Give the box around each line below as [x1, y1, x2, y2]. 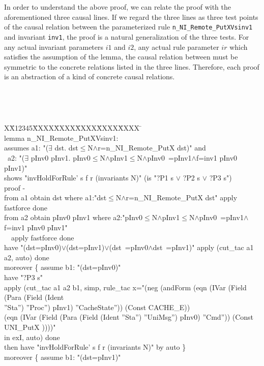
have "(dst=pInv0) [4, 242, 62, 253]
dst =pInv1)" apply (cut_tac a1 [153, 242, 254, 253]
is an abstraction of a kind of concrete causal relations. [4, 71, 175, 82]
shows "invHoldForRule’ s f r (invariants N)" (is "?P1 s [4, 172, 174, 183]
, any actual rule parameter [134, 41, 219, 52]
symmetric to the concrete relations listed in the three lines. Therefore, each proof [4, 61, 259, 72]
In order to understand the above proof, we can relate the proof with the [4, 2, 231, 12]
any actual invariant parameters [4, 41, 104, 52]
